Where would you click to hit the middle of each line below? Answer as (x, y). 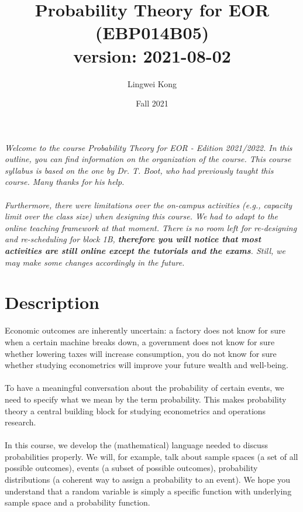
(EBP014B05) (152, 32)
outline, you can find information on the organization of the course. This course (148, 159)
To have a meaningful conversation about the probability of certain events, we (144, 388)
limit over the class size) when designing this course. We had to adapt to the (141, 216)
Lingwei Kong (152, 83)
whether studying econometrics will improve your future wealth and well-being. (147, 365)
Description (52, 302)
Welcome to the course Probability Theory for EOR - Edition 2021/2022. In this (149, 147)
